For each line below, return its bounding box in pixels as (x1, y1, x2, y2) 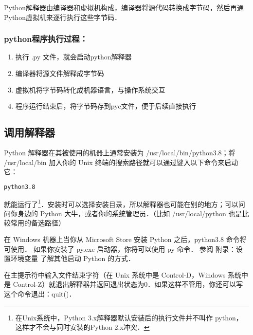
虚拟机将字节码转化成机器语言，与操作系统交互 (15, 84, 165, 94)
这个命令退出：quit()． (4, 289, 76, 299)
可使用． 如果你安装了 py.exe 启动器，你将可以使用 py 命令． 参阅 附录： (4, 243, 236, 254)
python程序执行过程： (4, 33, 88, 45)
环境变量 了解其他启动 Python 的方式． (10, 253, 135, 263)
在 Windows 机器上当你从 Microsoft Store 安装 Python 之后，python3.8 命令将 (4, 234, 247, 244)
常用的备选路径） (10, 218, 65, 228)
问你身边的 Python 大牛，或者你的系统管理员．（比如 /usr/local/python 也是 (4, 208, 242, 218)
